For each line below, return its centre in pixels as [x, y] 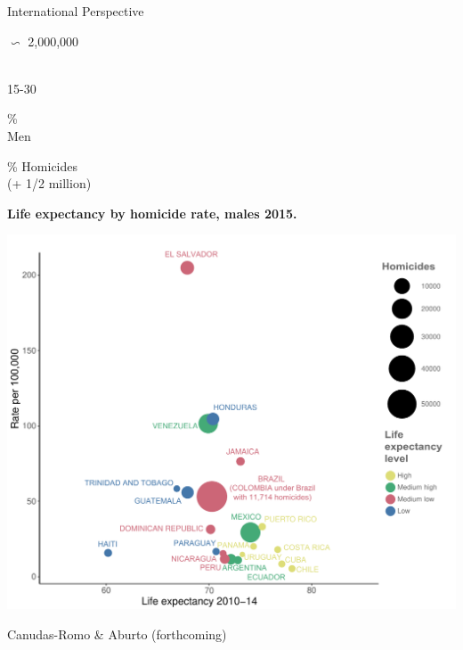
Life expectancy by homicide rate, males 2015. [152, 213]
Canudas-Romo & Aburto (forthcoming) [117, 634]
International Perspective [76, 11]
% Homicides [43, 165]
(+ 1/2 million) [49, 183]
